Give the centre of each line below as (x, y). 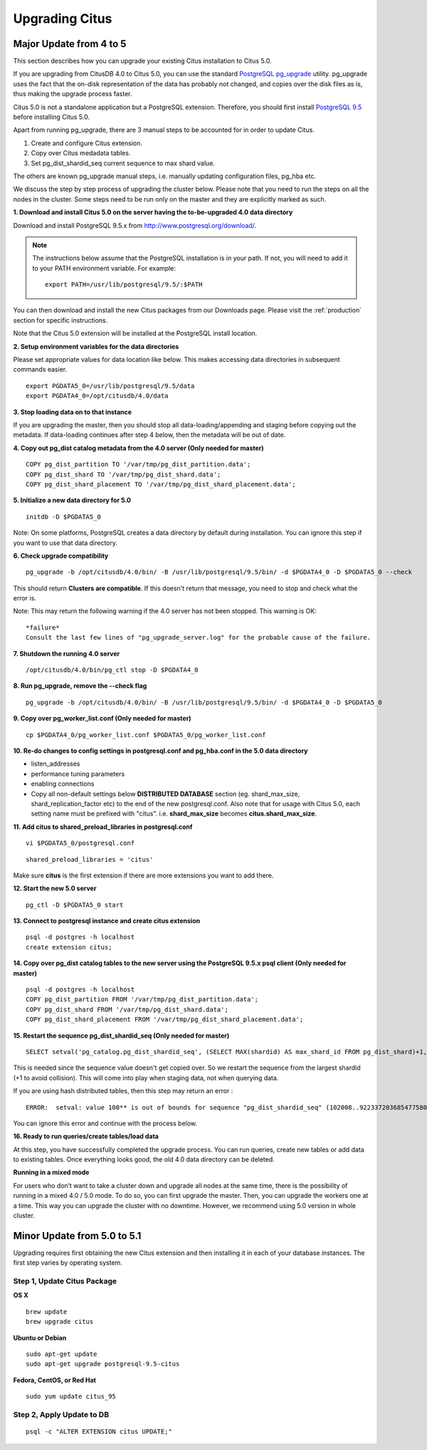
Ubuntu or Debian (40, 1337)
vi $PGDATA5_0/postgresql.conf (80, 843)
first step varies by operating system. (68, 1263)
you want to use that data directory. (65, 543)
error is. (25, 598)
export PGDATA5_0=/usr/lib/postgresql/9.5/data (110, 386)
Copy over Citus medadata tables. (81, 153)
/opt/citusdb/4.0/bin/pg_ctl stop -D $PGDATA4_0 (112, 670)
